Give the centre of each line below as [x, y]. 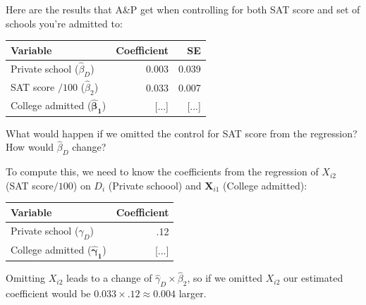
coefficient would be [48, 293]
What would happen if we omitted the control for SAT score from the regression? [182, 133]
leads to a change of [109, 278]
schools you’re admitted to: [64, 23]
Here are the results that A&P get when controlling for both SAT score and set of [183, 9]
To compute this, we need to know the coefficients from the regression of [162, 172]
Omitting [26, 278]
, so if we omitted [225, 278]
